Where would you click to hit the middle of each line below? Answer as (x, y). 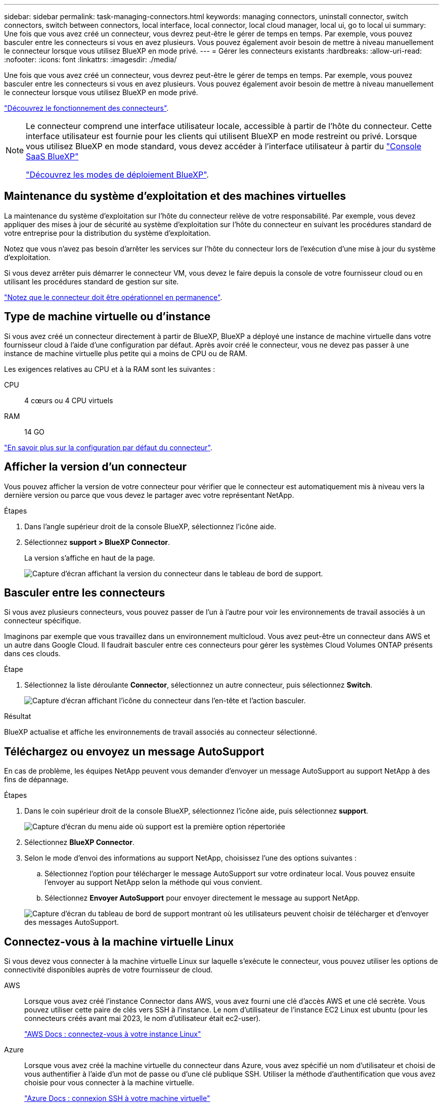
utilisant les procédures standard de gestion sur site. (92, 281)
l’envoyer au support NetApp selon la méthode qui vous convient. (153, 882)
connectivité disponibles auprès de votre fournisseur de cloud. (108, 970)
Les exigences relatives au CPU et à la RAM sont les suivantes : (110, 369)
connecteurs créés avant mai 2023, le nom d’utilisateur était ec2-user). (143, 1018)
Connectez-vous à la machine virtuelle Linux (119, 942)
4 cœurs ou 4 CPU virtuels (69, 400)
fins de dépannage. (36, 780)
